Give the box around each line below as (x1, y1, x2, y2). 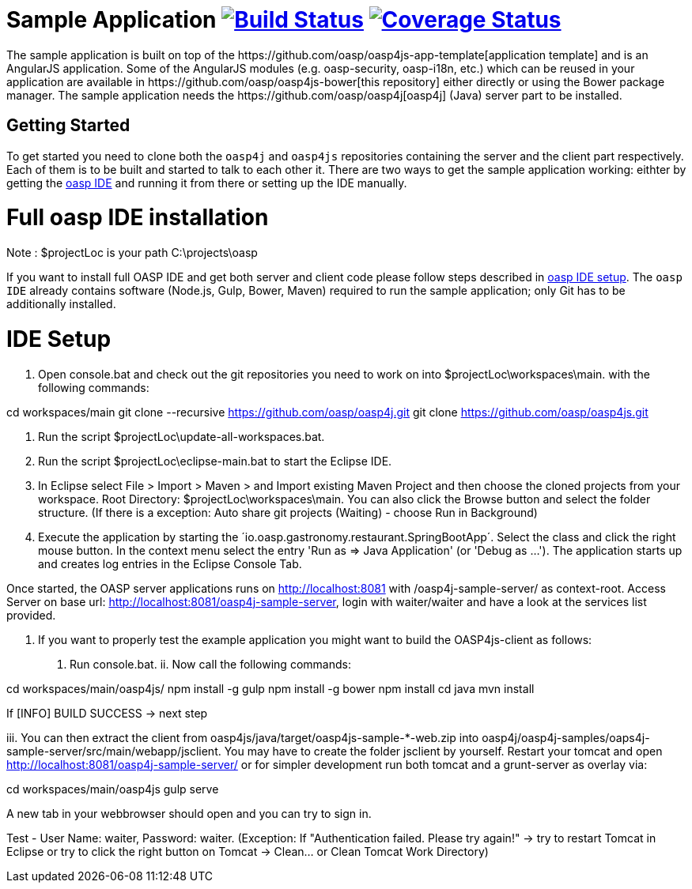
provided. (6, 608, 56, 622)
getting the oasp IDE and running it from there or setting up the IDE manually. (6, 175, 407, 190)
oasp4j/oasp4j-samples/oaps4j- (482, 730, 650, 744)
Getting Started (6, 115, 130, 136)
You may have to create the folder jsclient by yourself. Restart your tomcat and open (224, 744, 663, 758)
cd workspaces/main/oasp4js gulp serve (6, 782, 219, 796)
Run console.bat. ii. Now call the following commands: (70, 657, 351, 671)
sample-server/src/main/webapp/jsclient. (6, 744, 221, 758)
